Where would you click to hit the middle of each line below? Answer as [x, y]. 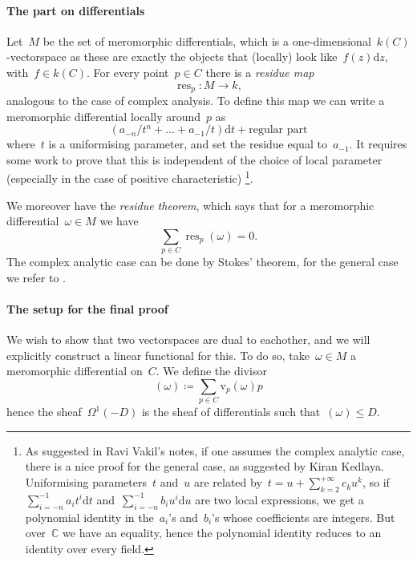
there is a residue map [260, 72]
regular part [278, 130]
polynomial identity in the [89, 517]
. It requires [378, 144]
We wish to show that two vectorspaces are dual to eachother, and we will [188, 340]
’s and [183, 517]
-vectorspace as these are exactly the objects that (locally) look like [172, 57]
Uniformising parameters [86, 482]
